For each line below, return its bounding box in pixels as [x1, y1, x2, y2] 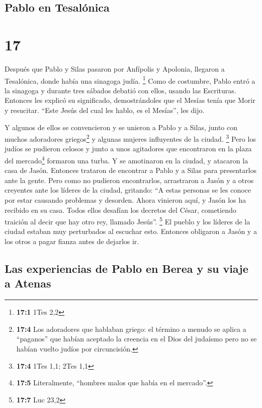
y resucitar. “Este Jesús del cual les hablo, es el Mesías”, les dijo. [5, 104, 205, 115]
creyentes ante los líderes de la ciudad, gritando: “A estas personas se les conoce [5, 185, 251, 195]
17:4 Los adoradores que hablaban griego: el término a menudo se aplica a [16, 323, 246, 334]
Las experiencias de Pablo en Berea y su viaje [5, 261, 248, 276]
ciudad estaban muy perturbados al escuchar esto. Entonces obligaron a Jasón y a [5, 226, 257, 237]
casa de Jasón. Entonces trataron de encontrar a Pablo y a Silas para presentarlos [5, 165, 257, 176]
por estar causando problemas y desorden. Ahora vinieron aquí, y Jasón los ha [5, 195, 246, 205]
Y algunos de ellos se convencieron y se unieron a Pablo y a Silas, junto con [5, 122, 238, 132]
